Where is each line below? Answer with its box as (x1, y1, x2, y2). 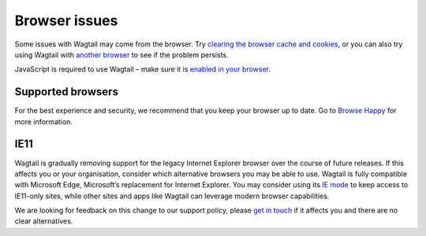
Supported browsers (14, 85, 118, 98)
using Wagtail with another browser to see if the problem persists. (14, 50, 229, 59)
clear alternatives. (14, 216, 73, 226)
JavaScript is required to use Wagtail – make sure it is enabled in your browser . (14, 65, 271, 74)
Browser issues (14, 12, 118, 29)
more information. (14, 116, 73, 126)
